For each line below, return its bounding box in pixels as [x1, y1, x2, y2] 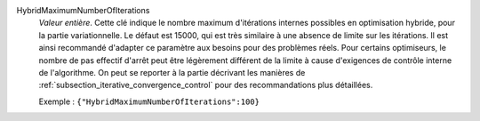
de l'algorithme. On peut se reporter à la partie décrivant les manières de [38, 67, 306, 77]
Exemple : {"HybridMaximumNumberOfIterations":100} [38, 96, 260, 107]
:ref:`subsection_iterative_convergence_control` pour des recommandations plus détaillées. [38, 80, 373, 91]
